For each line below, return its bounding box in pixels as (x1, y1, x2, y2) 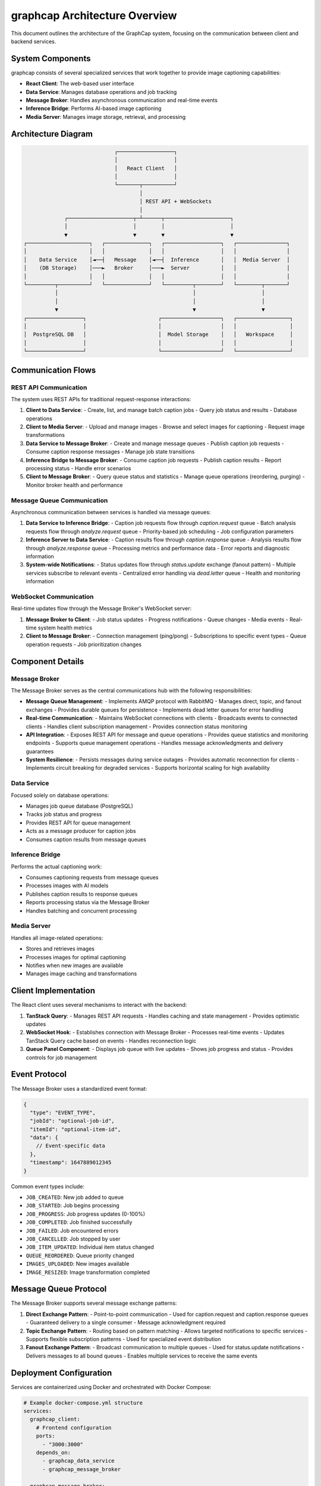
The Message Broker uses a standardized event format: (11, 1085, 147, 1092)
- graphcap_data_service (42, 1457, 115, 1465)
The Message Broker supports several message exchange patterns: (11, 1299, 177, 1307)
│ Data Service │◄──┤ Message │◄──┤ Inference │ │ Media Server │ (23, 256, 291, 263)
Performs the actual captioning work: (11, 862, 102, 870)
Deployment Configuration (11, 1368, 112, 1378)
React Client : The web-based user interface (26, 80, 134, 87)
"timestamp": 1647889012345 (30, 1159, 112, 1166)
